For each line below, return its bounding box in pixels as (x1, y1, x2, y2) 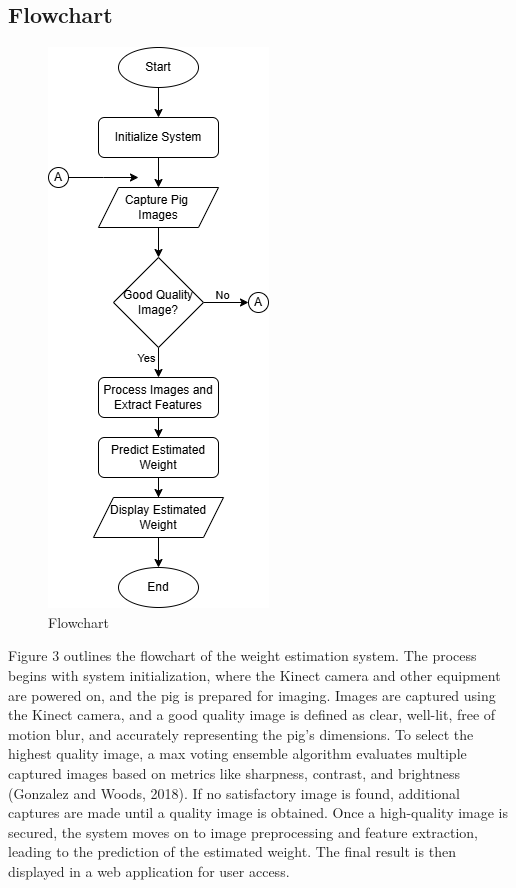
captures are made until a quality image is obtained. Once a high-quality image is (8, 802, 509, 823)
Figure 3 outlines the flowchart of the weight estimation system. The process (8, 645, 477, 666)
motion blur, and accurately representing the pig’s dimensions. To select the (8, 723, 474, 744)
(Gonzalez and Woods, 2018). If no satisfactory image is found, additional (8, 782, 460, 803)
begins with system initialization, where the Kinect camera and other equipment (8, 664, 501, 685)
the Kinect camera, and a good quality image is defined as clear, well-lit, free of (8, 704, 496, 725)
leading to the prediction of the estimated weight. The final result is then (8, 841, 456, 862)
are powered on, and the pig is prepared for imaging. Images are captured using (8, 684, 496, 705)
